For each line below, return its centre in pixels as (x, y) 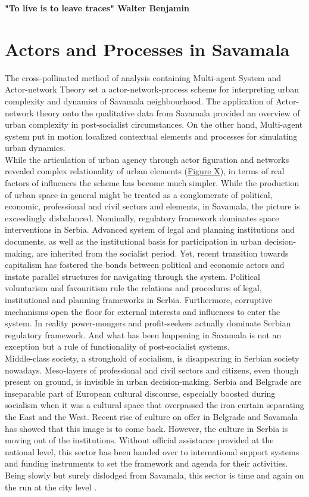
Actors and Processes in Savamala (147, 49)
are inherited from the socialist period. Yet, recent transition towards (163, 253)
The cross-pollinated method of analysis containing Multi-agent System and (143, 77)
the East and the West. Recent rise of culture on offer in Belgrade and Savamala (152, 416)
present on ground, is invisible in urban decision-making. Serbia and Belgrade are (153, 382)
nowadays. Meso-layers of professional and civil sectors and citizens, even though (152, 370)
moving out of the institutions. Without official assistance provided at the (139, 440)
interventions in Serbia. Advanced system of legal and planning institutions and (150, 229)
